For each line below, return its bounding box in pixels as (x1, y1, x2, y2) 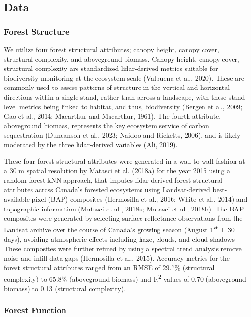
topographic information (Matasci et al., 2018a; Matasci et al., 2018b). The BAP (4, 203, 244, 213)
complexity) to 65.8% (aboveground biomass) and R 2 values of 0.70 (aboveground (4, 272, 246, 283)
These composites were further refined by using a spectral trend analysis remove (4, 243, 242, 253)
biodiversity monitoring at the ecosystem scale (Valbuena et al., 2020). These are (4, 72, 244, 83)
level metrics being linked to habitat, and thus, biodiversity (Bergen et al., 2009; (4, 101, 243, 111)
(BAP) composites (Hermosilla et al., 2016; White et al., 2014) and (48, 194, 248, 204)
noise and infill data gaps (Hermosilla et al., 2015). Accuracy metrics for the (4, 253, 230, 263)
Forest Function (4, 304, 66, 316)
